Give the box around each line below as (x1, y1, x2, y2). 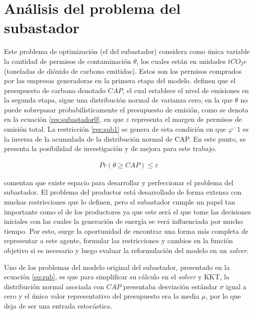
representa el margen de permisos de (131, 114, 242, 124)
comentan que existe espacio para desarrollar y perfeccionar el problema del (4, 177, 234, 187)
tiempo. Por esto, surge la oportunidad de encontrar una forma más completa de (4, 225, 249, 236)
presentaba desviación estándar (123, 281, 218, 291)
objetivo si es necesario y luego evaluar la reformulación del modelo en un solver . (4, 245, 249, 256)
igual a (226, 281, 247, 291)
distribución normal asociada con (4, 281, 104, 291)
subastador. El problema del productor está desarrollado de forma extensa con (4, 187, 242, 197)
